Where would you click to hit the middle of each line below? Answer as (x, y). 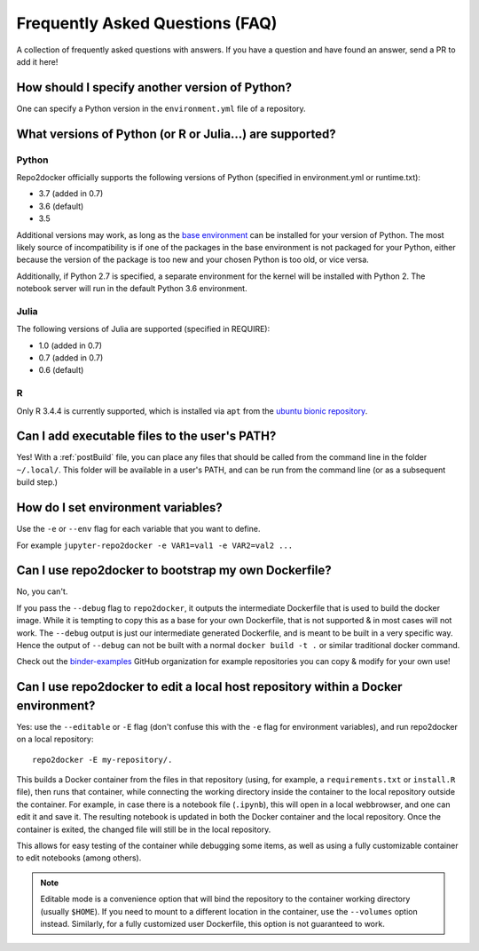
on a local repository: (55, 739)
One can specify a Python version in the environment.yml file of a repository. (161, 108)
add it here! (37, 61)
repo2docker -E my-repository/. (102, 760)
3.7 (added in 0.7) (71, 194)
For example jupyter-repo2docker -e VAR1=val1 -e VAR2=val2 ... (155, 545)
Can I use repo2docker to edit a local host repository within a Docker (209, 687)
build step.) (37, 482)
